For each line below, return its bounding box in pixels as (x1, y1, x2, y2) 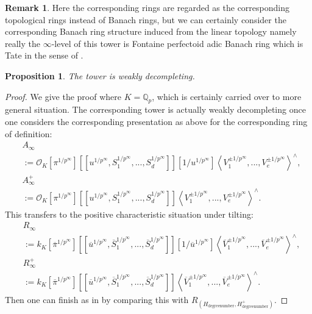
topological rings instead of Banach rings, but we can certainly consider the (5, 13, 286, 26)
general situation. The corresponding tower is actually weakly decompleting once (5, 103, 306, 116)
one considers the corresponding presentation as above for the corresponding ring (5, 115, 308, 127)
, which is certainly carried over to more (152, 90, 302, 102)
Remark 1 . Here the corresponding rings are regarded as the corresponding (5, 1, 289, 13)
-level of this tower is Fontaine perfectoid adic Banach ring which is (51, 37, 303, 49)
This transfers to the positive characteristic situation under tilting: (5, 207, 253, 220)
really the (5, 37, 40, 49)
